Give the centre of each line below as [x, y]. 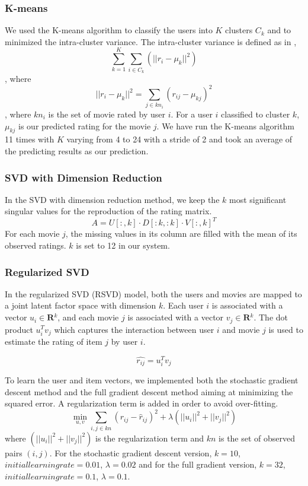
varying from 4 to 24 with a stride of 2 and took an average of [179, 139]
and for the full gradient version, [198, 464]
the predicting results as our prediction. [77, 150]
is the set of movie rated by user [107, 114]
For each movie [32, 234]
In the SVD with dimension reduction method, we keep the [112, 199]
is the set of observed [257, 438]
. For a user [192, 114]
